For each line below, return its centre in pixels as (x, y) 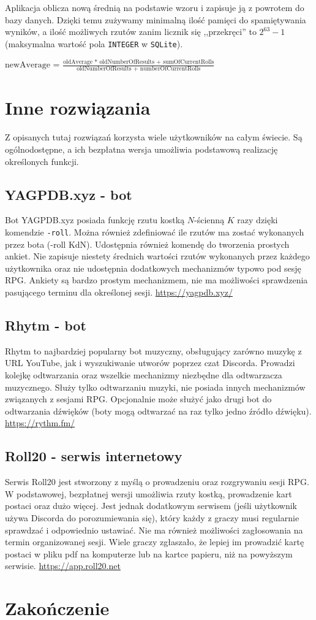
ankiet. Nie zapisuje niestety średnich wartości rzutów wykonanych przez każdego (157, 256)
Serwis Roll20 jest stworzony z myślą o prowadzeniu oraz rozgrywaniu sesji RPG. (157, 482)
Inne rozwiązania (78, 108)
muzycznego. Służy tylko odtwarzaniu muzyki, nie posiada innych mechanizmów (155, 387)
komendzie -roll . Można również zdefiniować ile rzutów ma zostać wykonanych (155, 232)
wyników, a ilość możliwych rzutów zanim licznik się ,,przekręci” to (131, 32)
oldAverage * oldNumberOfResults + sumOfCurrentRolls (139, 62)
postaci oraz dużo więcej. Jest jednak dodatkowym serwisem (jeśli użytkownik (151, 506)
